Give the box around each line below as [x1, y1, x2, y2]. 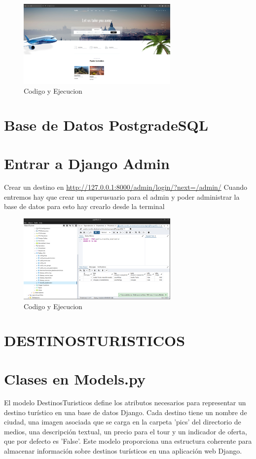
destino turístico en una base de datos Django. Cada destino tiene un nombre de [4, 407, 247, 417]
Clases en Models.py [4, 369, 146, 389]
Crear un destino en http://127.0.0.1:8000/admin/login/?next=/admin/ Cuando [4, 181, 247, 192]
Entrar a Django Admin [4, 153, 170, 174]
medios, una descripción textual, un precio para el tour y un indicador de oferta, [4, 426, 247, 436]
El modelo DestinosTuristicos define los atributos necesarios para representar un [4, 397, 246, 408]
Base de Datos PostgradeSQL [4, 114, 209, 135]
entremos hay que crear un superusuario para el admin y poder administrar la [4, 191, 240, 202]
